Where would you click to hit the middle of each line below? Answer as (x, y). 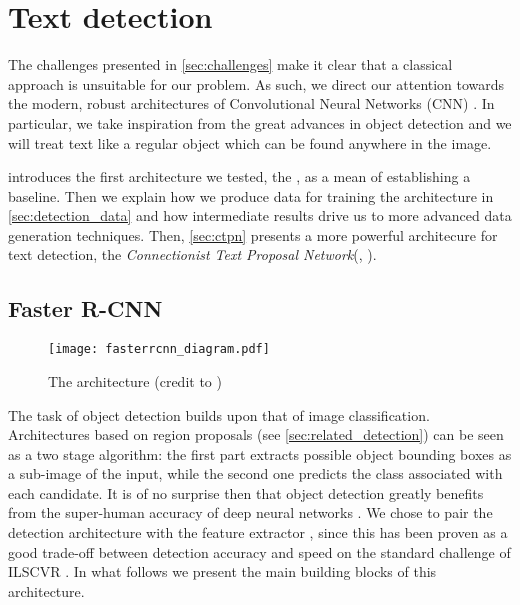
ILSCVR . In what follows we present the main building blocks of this (222, 571)
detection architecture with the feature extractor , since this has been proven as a (258, 532)
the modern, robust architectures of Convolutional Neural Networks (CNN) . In (251, 103)
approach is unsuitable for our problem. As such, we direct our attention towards (256, 83)
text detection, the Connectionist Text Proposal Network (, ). (192, 254)
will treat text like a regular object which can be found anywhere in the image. (250, 142)
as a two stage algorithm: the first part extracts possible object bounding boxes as (260, 453)
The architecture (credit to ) (135, 380)
